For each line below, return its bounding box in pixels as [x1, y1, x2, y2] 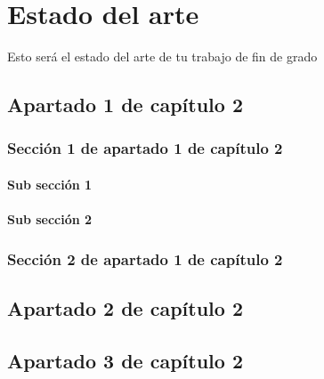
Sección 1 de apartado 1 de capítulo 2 [7, 137, 283, 159]
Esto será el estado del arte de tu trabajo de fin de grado [7, 47, 318, 66]
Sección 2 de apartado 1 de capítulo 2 [7, 247, 283, 270]
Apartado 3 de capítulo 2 [7, 346, 243, 374]
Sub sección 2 [7, 210, 93, 229]
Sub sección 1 [7, 174, 93, 193]
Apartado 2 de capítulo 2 [7, 294, 243, 321]
